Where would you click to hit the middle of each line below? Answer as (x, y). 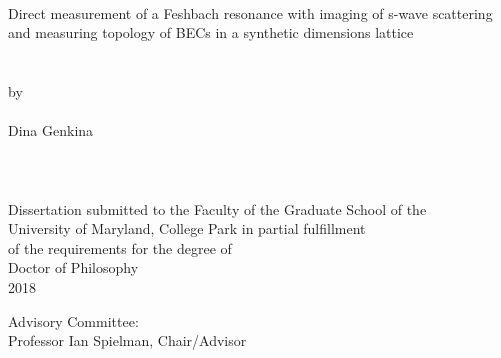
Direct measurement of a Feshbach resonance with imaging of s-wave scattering (250, 12)
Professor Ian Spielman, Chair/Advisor (127, 340)
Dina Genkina (51, 130)
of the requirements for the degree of (120, 247)
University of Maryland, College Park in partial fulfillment (187, 228)
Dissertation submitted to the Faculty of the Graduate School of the (217, 208)
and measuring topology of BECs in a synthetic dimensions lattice (211, 32)
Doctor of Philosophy (73, 267)
